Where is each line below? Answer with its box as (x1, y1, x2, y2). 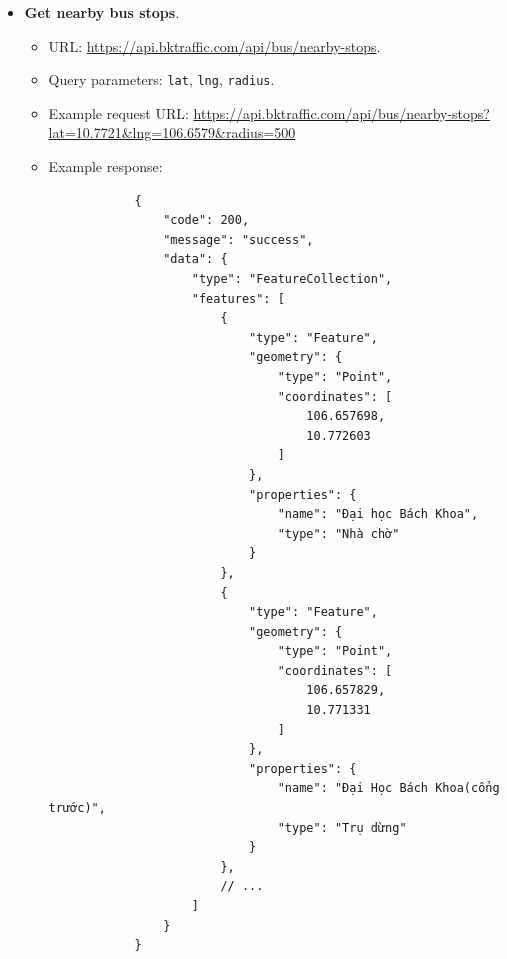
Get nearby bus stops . (24, 2, 180, 22)
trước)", (48, 801, 106, 816)
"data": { (163, 252, 228, 267)
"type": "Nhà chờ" (277, 526, 400, 541)
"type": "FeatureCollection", (191, 272, 393, 286)
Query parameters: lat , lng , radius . (48, 69, 275, 90)
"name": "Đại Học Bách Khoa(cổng (277, 781, 500, 796)
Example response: (48, 156, 163, 177)
